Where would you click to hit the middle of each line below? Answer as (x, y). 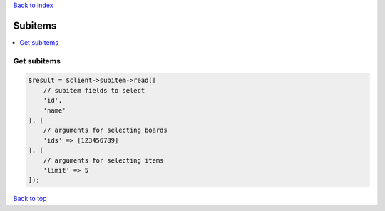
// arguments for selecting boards (105, 130)
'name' (55, 110)
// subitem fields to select (94, 90)
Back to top (30, 199)
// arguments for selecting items (103, 160)
